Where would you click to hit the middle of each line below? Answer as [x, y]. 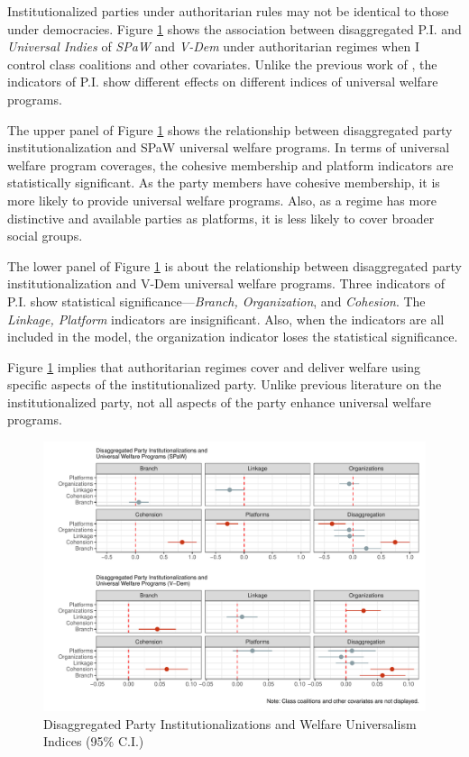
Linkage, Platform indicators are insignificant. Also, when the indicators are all [226, 319]
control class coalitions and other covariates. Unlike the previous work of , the [222, 64]
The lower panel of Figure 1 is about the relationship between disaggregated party [234, 265]
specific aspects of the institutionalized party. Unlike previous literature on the [225, 384]
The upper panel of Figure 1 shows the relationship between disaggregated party [230, 129]
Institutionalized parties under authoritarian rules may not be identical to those [228, 11]
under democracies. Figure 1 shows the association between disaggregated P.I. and [234, 28]
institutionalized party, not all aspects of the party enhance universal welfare [219, 401]
